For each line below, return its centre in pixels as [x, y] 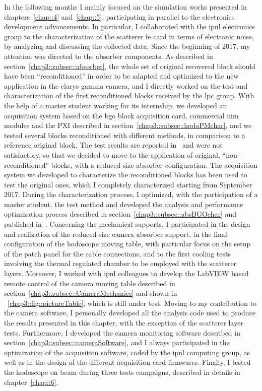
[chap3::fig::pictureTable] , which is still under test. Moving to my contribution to [132, 303]
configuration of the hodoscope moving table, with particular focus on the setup [127, 244]
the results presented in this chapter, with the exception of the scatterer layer [124, 322]
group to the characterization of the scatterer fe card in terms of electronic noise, [129, 36]
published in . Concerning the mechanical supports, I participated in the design [127, 224]
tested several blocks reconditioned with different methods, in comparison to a [125, 135]
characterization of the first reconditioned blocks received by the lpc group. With [129, 95]
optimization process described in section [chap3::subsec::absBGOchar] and [120, 214]
